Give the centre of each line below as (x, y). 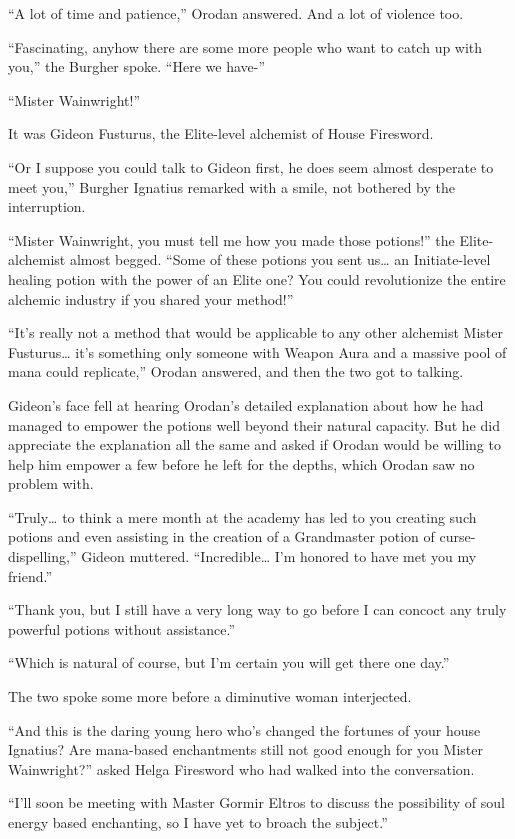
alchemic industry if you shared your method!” (151, 298)
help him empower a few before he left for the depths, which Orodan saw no (241, 463)
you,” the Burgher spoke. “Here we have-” (137, 66)
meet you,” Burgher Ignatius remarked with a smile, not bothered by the (231, 186)
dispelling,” (42, 556)
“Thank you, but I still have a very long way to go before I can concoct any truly (257, 609)
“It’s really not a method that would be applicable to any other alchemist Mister (256, 332)
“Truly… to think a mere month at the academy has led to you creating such (242, 516)
